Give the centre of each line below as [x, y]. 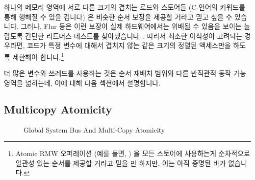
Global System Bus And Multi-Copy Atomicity [94, 129]
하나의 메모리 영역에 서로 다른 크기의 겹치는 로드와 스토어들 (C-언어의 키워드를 [125, 7]
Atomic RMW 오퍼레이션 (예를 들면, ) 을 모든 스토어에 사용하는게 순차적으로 [133, 153]
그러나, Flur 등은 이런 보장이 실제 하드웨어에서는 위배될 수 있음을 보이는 [131, 26]
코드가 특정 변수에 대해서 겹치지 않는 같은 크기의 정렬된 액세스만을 [129, 45]
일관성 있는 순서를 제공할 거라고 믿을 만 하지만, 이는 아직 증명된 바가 [121, 163]
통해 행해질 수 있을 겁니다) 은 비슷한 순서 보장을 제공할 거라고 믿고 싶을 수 [118, 16]
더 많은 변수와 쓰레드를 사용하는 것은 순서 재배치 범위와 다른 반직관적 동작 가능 [125, 73]
